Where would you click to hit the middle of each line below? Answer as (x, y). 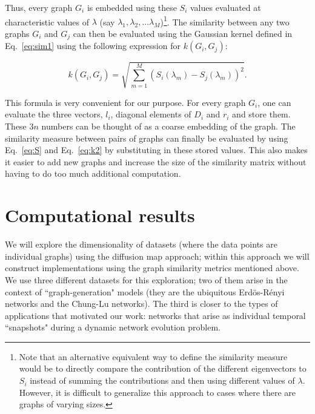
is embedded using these (132, 7)
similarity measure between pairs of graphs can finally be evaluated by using (147, 138)
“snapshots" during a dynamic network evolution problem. (113, 327)
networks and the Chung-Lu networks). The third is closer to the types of (141, 304)
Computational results (100, 215)
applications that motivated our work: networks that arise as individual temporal (155, 315)
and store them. (261, 114)
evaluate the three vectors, (54, 114)
